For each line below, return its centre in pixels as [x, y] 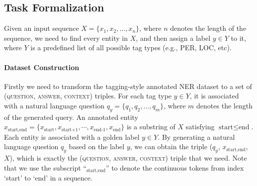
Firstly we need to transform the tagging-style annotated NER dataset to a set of [128, 86]
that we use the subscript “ [45, 167]
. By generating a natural [196, 137]
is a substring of [151, 127]
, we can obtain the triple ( [171, 146]
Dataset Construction [42, 67]
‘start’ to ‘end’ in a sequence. [48, 178]
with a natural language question [54, 105]
